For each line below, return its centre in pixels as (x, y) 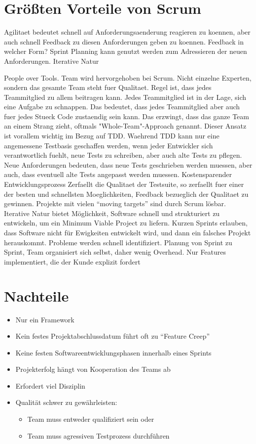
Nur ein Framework (45, 319)
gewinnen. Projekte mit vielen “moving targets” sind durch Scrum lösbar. (115, 203)
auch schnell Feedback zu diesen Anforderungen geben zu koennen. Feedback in (124, 41)
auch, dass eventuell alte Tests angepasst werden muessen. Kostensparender (118, 174)
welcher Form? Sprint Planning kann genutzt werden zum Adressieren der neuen (126, 51)
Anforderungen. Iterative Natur (52, 61)
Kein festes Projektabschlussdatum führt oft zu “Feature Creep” (113, 336)
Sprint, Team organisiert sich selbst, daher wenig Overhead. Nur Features (115, 252)
